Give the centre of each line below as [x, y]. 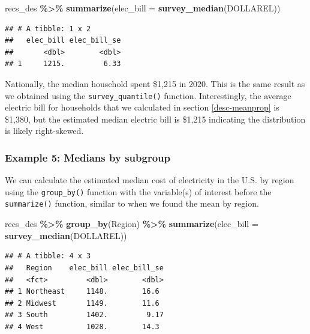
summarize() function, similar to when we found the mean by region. [132, 203]
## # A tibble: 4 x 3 [48, 256]
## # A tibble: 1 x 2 [48, 29]
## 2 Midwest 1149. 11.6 [82, 303]
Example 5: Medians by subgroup [88, 157]
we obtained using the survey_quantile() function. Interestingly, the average [148, 95]
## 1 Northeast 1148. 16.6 [82, 292]
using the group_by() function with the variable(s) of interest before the [138, 191]
